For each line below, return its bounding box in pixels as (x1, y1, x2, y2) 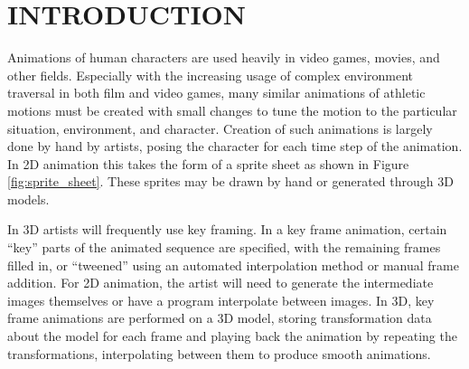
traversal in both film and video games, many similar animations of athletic (7, 83, 426, 102)
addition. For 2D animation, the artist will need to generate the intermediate (7, 273, 434, 292)
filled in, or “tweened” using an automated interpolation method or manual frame (7, 255, 459, 274)
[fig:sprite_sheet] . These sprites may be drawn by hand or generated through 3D (7, 172, 454, 191)
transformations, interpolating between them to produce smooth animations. (7, 344, 431, 363)
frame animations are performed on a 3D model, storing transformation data (7, 308, 432, 327)
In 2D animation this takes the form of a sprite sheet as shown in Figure (7, 154, 409, 173)
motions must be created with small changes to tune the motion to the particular (7, 100, 457, 119)
